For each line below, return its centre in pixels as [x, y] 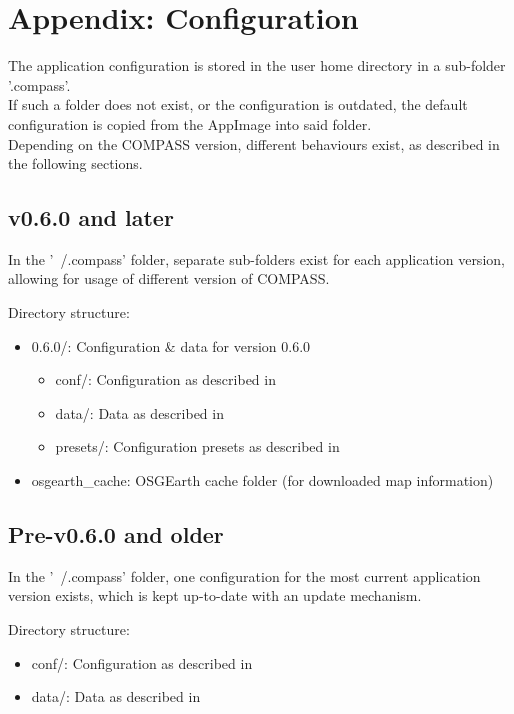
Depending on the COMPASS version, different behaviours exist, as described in [254, 143]
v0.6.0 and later [91, 217]
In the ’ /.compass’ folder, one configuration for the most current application [244, 575]
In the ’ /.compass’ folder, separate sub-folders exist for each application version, [256, 258]
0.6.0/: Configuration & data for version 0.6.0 [171, 345]
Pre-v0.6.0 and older [116, 534]
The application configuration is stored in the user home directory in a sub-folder [257, 65]
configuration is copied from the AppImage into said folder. [190, 123]
